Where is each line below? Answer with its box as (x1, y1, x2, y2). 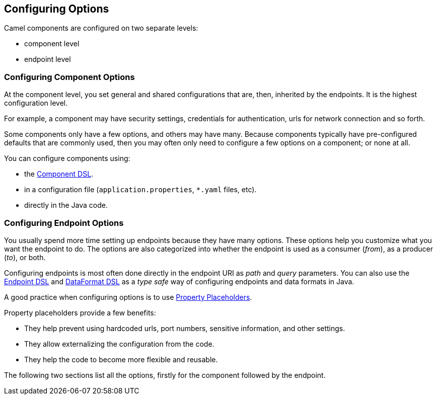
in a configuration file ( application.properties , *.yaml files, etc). (24, 185, 257, 194)
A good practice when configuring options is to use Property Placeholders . (4, 292, 252, 301)
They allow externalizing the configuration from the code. (24, 339, 214, 348)
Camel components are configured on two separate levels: (4, 24, 198, 33)
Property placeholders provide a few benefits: (4, 308, 156, 317)
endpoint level (24, 55, 71, 64)
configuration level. (4, 99, 68, 108)
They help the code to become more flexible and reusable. (24, 355, 218, 364)
